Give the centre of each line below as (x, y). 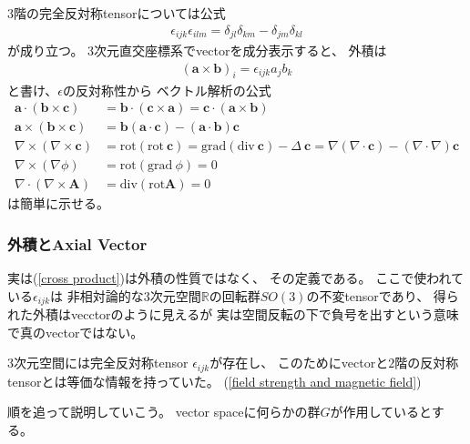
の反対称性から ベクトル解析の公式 (167, 90)
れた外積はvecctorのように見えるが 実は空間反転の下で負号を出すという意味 (233, 314)
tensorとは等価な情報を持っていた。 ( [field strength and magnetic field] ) (215, 381)
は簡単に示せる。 (58, 203)
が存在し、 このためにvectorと (299, 363)
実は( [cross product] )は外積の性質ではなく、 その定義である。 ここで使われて (236, 278)
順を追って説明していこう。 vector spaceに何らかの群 (164, 412)
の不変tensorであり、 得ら (383, 295)
